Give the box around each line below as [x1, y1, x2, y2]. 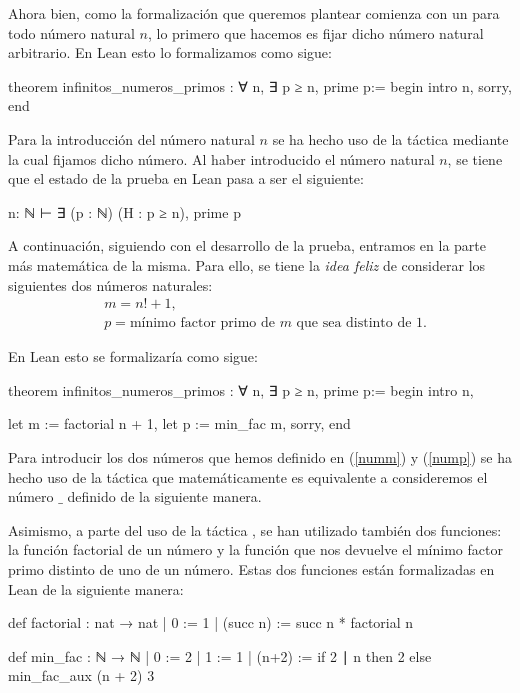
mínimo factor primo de [129, 316, 275, 331]
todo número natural [8, 22, 135, 43]
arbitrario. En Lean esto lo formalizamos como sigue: [8, 42, 332, 63]
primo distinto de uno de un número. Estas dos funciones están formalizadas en [8, 558, 495, 579]
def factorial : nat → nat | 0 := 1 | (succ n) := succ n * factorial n [8, 612, 414, 633]
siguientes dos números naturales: [8, 274, 213, 295]
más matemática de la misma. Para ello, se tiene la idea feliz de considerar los [8, 254, 486, 275]
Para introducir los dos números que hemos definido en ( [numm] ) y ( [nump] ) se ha [8, 446, 512, 467]
